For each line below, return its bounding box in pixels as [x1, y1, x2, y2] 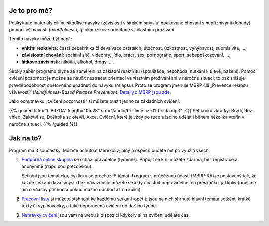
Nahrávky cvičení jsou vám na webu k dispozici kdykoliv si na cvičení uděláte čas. [21, 212, 190, 218]
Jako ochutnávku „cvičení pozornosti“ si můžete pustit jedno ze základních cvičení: [9, 98, 180, 104]
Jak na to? [9, 134, 42, 143]
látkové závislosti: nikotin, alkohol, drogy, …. [21, 59, 114, 65]
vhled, [9, 114, 22, 120]
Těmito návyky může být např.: [9, 36, 72, 42]
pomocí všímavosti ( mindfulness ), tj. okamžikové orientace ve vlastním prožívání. [9, 26, 176, 32]
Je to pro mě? [9, 6, 52, 15]
